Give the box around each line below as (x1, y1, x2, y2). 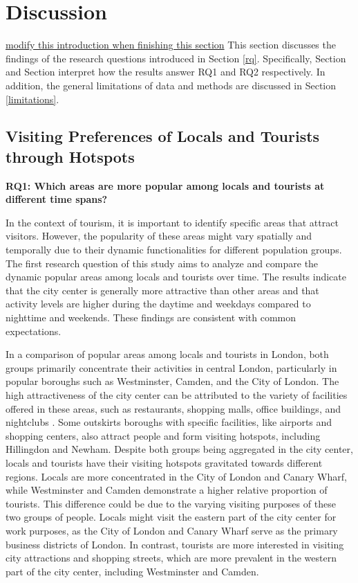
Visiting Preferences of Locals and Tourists (6, 125, 320, 147)
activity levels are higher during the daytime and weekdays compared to (6, 296, 311, 311)
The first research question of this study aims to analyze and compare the (6, 255, 319, 270)
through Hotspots (6, 145, 135, 167)
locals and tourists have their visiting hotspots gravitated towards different (6, 455, 323, 469)
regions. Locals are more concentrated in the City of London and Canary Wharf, (6, 469, 347, 483)
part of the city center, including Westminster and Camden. (6, 564, 259, 578)
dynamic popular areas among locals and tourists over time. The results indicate (6, 269, 346, 284)
